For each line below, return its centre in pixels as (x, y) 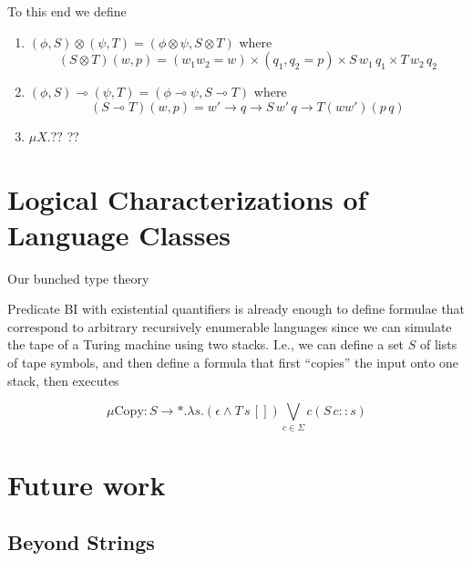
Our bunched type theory (78, 278)
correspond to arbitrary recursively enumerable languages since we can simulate (230, 326)
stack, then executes (63, 380)
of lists (438, 344)
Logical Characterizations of (187, 198)
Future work (87, 484)
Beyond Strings (81, 542)
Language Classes (119, 234)
